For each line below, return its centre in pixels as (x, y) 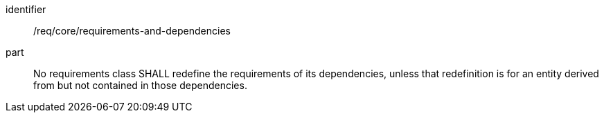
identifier (26, 9)
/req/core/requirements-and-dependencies (132, 31)
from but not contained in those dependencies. (140, 85)
